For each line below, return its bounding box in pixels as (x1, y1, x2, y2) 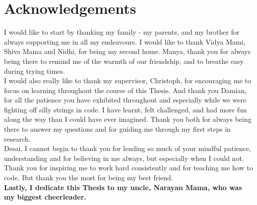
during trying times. (4, 65, 65, 76)
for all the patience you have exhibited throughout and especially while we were (4, 95, 247, 105)
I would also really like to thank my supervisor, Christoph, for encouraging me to (4, 75, 251, 86)
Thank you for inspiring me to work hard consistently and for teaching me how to (4, 162, 253, 173)
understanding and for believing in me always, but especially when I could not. (4, 153, 244, 163)
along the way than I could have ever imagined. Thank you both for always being (4, 114, 252, 124)
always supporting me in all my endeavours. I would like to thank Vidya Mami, (4, 36, 246, 47)
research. (4, 133, 31, 144)
